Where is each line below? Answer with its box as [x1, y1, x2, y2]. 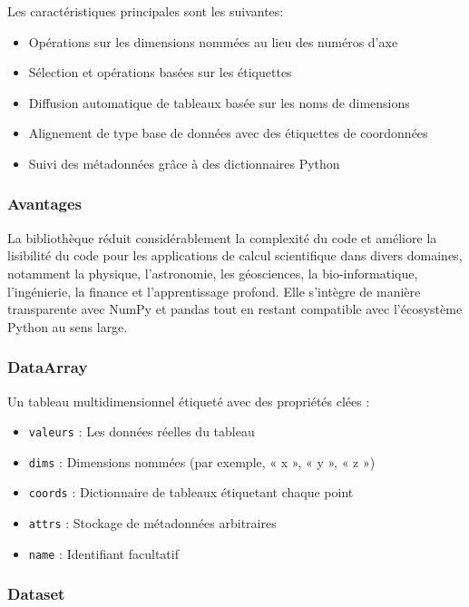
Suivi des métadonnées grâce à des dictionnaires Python [28, 153, 340, 172]
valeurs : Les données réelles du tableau [28, 422, 255, 441]
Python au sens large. [7, 317, 128, 336]
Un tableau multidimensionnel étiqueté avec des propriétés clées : [7, 391, 370, 410]
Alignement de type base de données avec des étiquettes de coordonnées [28, 123, 428, 142]
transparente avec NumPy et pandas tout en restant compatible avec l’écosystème [7, 299, 463, 318]
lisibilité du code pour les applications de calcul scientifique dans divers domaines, [7, 246, 463, 265]
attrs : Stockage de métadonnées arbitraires [28, 514, 277, 533]
